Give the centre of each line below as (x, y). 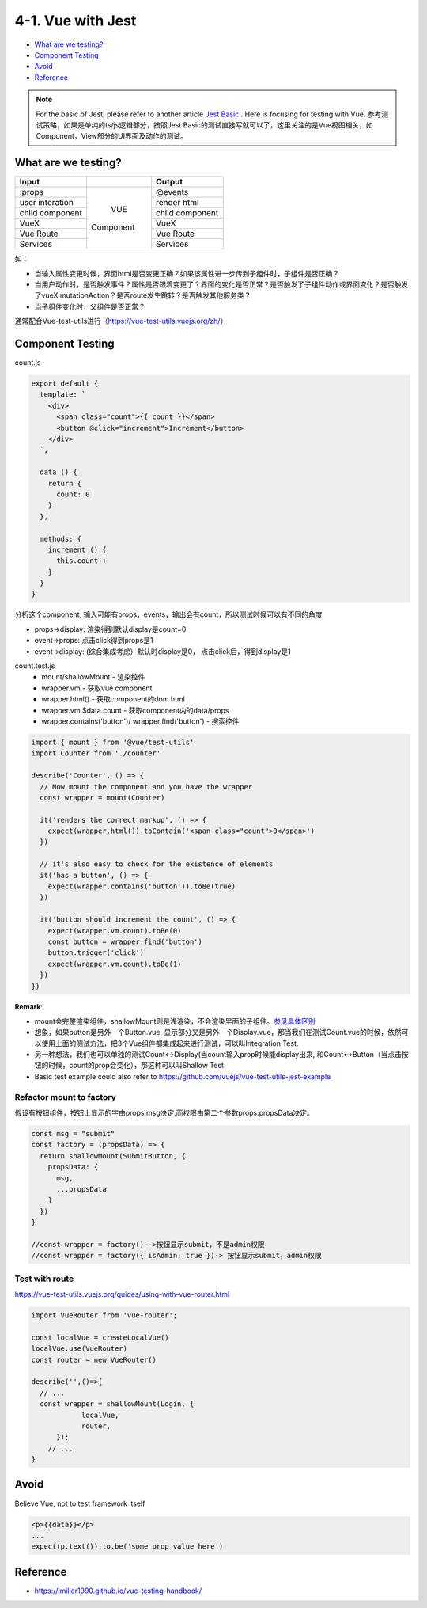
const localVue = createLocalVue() (100, 1337)
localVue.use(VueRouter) (79, 1349)
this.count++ (81, 561)
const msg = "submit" (73, 1133)
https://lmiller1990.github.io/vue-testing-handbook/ (118, 1591)
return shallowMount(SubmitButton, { (113, 1156)
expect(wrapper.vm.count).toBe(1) (115, 964)
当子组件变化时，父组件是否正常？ (90, 306)
